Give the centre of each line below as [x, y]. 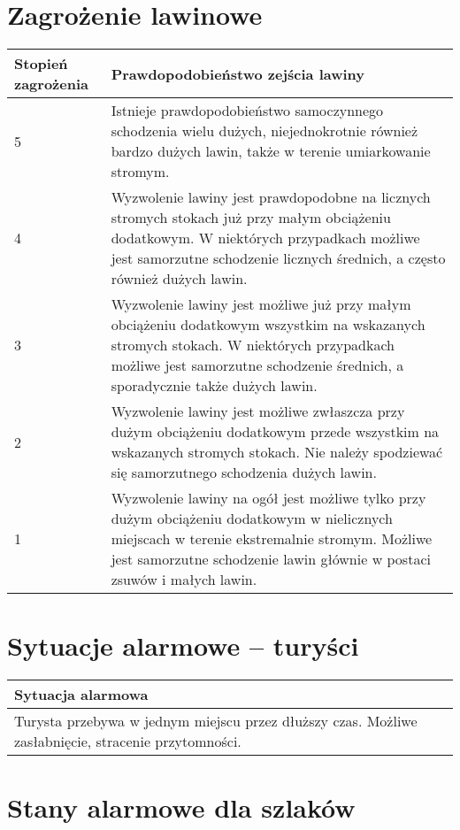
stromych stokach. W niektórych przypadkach [253, 345]
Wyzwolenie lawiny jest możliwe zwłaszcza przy [258, 411]
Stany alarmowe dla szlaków [181, 807]
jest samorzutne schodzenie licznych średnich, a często [278, 258]
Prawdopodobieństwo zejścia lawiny [238, 73]
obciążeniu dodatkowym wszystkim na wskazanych [268, 325]
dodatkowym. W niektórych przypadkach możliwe [265, 238]
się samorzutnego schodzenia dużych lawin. [244, 473]
